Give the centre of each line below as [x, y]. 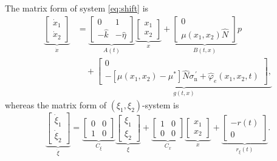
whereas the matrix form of [56, 104]
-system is [161, 104]
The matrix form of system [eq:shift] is [77, 8]
